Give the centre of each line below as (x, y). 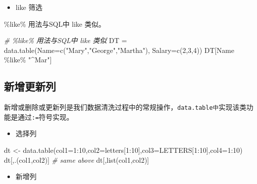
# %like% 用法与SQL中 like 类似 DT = (66, 40)
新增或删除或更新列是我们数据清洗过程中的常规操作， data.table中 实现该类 (125, 107)
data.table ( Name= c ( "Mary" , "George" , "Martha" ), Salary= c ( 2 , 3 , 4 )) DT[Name (119, 50)
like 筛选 (29, 7)
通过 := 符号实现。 (46, 116)
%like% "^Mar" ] (28, 60)
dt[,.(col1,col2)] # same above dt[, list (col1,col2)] (77, 160)
